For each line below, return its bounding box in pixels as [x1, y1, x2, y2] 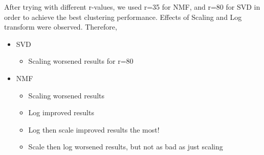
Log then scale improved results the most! [28, 124, 160, 135]
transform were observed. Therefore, [4, 21, 117, 32]
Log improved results [28, 107, 94, 118]
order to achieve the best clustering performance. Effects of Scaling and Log [4, 11, 242, 22]
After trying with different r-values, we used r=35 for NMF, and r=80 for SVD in [4, 2, 260, 12]
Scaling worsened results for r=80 [28, 56, 134, 66]
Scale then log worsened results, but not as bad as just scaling [28, 141, 223, 152]
